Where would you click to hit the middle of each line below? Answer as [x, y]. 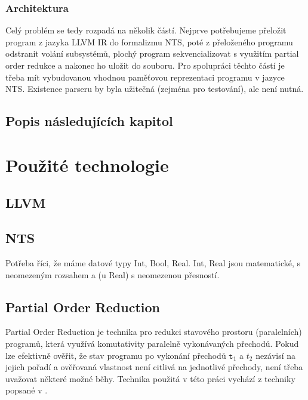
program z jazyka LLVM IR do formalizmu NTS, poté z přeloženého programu [149, 41]
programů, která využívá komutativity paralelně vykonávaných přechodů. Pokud [152, 343]
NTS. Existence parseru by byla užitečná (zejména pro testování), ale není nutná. [155, 89]
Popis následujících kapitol [89, 121]
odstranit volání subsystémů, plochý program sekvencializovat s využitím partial [152, 53]
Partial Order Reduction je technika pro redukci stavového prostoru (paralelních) [154, 332]
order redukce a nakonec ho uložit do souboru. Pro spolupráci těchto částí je [145, 65]
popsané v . [27, 390]
